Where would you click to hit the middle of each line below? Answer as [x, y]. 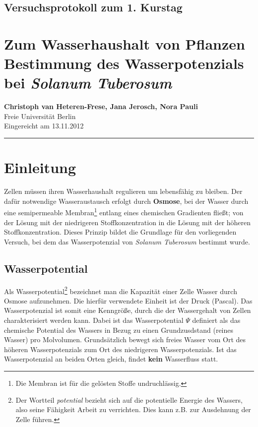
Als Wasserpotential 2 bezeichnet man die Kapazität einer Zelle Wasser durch [121, 290]
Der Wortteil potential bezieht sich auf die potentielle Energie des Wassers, [129, 399]
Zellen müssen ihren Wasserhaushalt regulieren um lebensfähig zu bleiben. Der [123, 191]
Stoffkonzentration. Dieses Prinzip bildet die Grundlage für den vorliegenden [120, 232]
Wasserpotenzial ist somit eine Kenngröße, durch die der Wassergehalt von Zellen [128, 310]
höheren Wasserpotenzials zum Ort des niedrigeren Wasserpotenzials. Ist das [120, 349]
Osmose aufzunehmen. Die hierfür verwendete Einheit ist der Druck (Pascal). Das [128, 300]
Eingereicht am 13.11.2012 [44, 126]
